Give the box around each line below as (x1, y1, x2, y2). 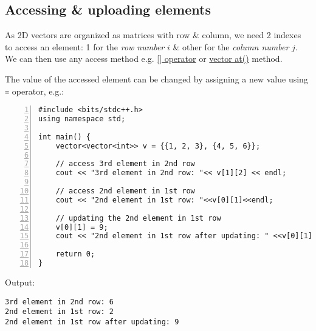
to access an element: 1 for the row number (5, 40, 165, 53)
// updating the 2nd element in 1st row (55, 213, 221, 222)
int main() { (38, 132, 91, 141)
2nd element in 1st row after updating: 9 (5, 317, 179, 326)
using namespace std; (38, 115, 126, 124)
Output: (5, 275, 35, 288)
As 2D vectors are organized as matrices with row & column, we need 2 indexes (5, 28, 301, 41)
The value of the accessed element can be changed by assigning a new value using (5, 72, 308, 85)
